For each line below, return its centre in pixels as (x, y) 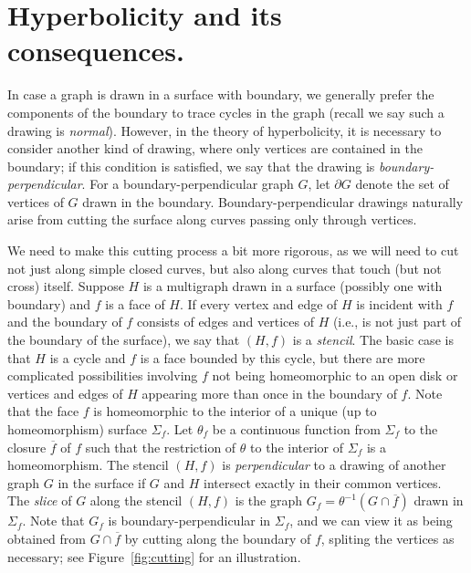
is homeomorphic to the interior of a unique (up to (235, 411)
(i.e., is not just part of (397, 322)
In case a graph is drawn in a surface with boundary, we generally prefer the (221, 94)
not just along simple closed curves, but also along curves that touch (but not (225, 268)
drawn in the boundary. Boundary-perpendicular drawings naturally (273, 201)
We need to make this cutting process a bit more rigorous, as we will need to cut (233, 250)
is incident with (399, 303)
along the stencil (136, 500)
